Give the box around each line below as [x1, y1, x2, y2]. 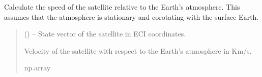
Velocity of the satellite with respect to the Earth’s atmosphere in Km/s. [24, 45, 252, 56]
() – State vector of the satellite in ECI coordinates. [24, 28, 186, 39]
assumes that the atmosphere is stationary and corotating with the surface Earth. [4, 11, 259, 22]
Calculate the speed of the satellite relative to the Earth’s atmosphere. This [4, 2, 240, 12]
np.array [24, 62, 51, 73]
